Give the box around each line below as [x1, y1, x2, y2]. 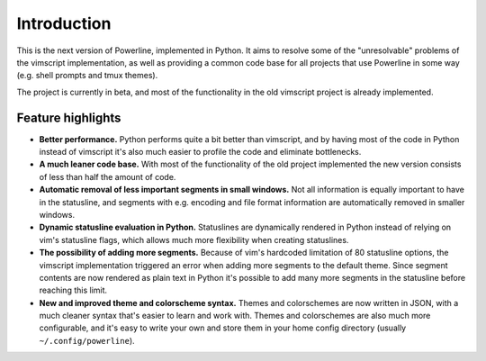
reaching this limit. [39, 284, 108, 296]
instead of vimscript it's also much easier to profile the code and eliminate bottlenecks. [39, 147, 362, 158]
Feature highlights [16, 110, 121, 125]
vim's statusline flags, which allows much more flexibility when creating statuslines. [39, 234, 349, 245]
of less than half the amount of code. [39, 171, 176, 182]
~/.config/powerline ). [39, 335, 135, 346]
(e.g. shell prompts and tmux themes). [16, 70, 158, 81]
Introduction [16, 14, 112, 33]
